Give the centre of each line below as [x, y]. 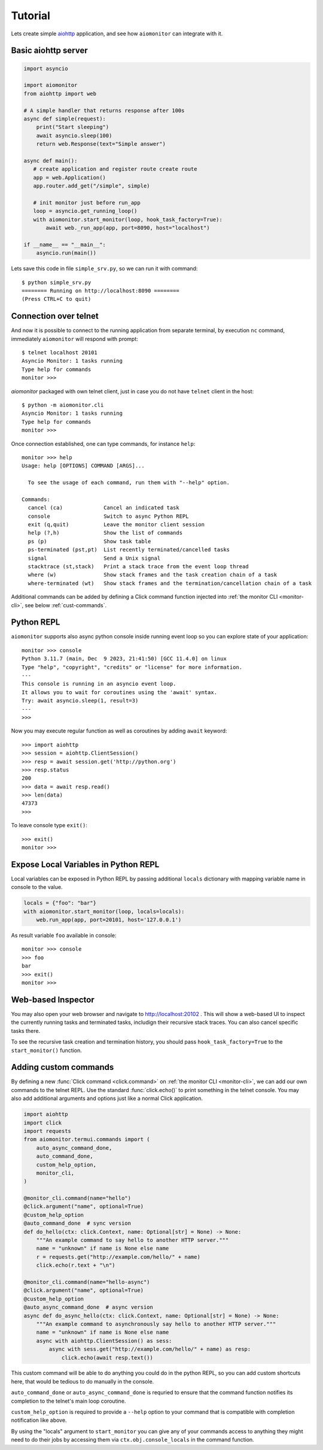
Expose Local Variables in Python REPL [85, 864]
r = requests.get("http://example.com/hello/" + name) [118, 1257]
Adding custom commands [63, 1067]
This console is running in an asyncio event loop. [99, 684]
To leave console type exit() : [49, 825]
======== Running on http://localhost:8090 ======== [100, 290]
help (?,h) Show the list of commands [105, 533]
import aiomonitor [51, 85]
